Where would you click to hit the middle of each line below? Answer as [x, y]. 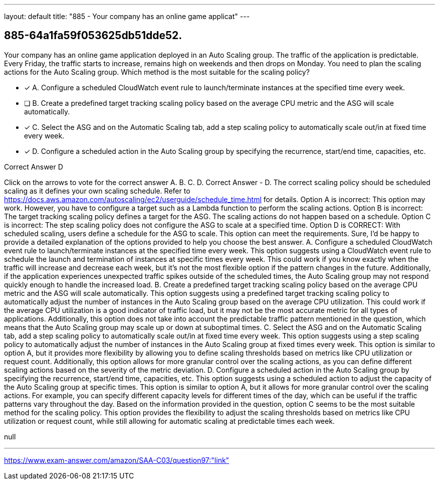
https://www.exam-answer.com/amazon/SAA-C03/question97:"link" [117, 460]
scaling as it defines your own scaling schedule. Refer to [97, 191]
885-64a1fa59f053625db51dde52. [93, 36]
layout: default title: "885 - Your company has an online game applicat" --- [127, 16]
